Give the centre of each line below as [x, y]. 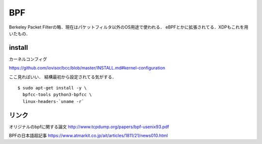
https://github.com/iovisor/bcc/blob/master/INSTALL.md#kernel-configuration [87, 68]
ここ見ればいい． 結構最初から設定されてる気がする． [63, 77]
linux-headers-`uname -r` [53, 101]
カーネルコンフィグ [28, 59]
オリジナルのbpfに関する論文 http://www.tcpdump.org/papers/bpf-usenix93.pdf [89, 127]
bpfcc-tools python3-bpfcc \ [57, 95]
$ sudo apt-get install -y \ [52, 88]
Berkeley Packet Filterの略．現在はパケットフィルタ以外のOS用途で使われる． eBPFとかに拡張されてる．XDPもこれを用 [129, 27]
